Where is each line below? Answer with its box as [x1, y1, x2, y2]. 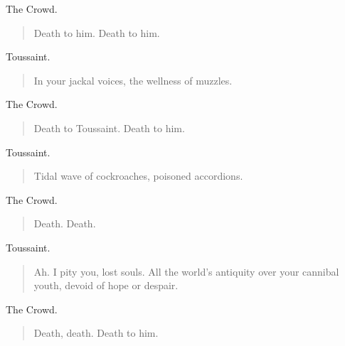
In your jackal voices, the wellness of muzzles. [33, 72, 233, 87]
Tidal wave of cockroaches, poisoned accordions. [33, 168, 243, 183]
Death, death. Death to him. [33, 325, 159, 340]
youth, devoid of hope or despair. [33, 278, 179, 293]
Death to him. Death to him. [33, 25, 160, 40]
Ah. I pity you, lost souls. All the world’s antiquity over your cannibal [33, 264, 339, 279]
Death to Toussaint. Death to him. [33, 120, 185, 135]
